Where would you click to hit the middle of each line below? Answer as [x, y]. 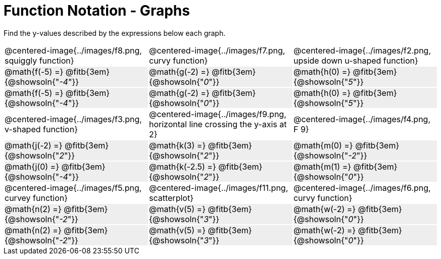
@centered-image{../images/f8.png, [73, 50]
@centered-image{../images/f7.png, [217, 50]
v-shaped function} [41, 129]
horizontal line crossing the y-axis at [218, 124]
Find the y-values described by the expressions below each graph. [115, 33]
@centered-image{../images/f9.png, [217, 114]
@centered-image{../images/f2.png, [362, 50]
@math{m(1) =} [322, 166]
